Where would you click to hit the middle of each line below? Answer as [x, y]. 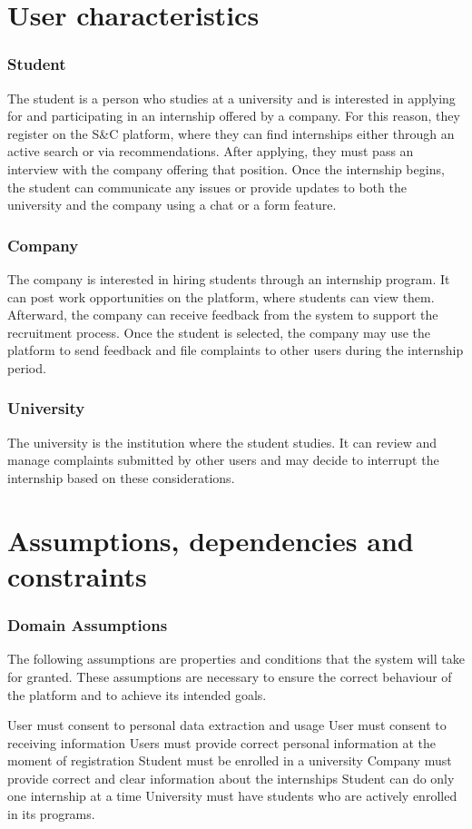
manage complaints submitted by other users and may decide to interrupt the [223, 460]
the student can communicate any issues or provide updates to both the [207, 187]
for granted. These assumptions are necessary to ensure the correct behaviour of [230, 676]
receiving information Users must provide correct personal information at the [221, 742]
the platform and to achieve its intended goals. [137, 694]
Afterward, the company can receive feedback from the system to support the [223, 315]
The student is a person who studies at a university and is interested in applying [231, 98]
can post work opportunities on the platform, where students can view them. [221, 296]
